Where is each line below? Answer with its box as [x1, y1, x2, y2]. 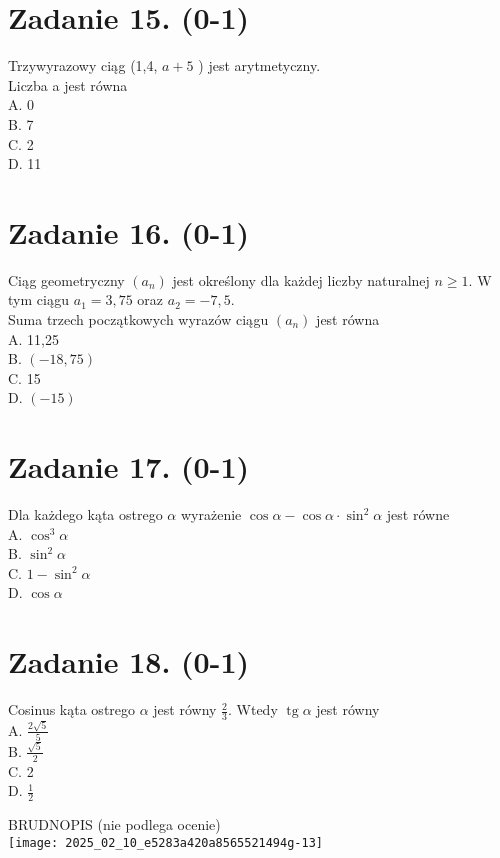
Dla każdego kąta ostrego [8, 504, 163, 525]
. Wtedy [228, 699, 278, 720]
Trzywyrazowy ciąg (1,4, [8, 55, 158, 76]
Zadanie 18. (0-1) [8, 641, 249, 682]
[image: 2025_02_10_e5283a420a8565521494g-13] [8, 835, 323, 850]
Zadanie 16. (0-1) [8, 211, 249, 252]
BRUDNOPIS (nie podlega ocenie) [8, 813, 221, 834]
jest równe [386, 504, 450, 525]
